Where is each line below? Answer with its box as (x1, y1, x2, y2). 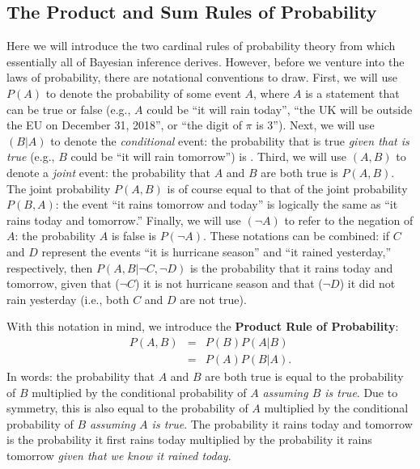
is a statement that (305, 84, 400, 101)
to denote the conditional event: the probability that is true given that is (50, 132, 409, 149)
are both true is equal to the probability (205, 367, 404, 384)
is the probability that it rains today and (189, 259, 393, 276)
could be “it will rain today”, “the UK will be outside (146, 100, 413, 117)
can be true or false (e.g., (6, 100, 131, 117)
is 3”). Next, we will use (256, 116, 375, 133)
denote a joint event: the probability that (6, 163, 210, 180)
